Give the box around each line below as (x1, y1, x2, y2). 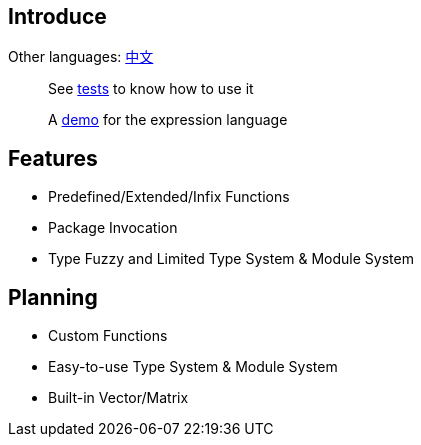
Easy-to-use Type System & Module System (48, 358, 338, 376)
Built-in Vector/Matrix (48, 389, 189, 407)
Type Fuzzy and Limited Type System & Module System (48, 250, 414, 268)
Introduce (8, 4, 107, 29)
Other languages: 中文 (8, 48, 154, 66)
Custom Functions (48, 327, 168, 345)
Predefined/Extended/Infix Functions (48, 188, 290, 206)
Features (8, 145, 98, 171)
